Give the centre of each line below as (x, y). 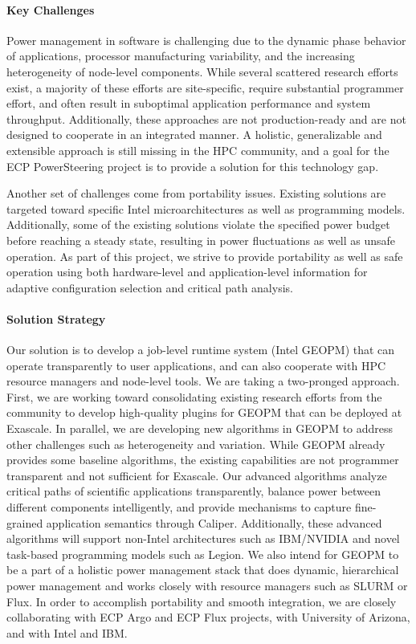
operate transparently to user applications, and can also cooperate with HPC (196, 365)
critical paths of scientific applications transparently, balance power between (194, 491)
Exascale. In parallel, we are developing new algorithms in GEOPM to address (200, 428)
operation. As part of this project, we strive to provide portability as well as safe (205, 256)
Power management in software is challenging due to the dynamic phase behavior (206, 40)
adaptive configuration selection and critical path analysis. (150, 287)
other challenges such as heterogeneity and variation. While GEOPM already (196, 444)
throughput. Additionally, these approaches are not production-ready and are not (206, 118)
